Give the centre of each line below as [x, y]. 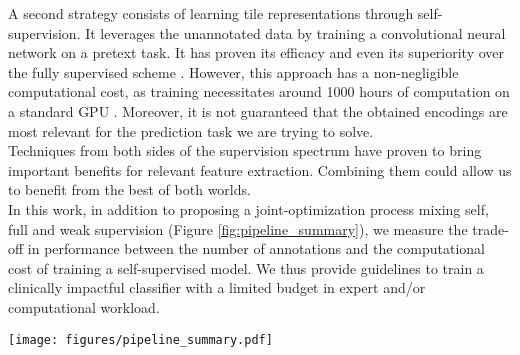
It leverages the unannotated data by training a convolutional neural [295, 32]
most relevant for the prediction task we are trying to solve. [191, 130]
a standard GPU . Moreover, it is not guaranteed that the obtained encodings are [258, 110]
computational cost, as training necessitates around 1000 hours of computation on [259, 91]
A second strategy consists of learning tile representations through [211, 13]
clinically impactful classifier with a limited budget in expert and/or [217, 287]
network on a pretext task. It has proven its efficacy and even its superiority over [256, 52]
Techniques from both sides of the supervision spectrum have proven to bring [245, 150]
